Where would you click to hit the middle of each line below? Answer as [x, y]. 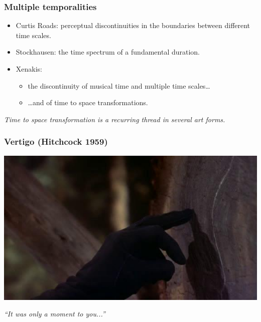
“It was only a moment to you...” [55, 314]
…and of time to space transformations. [88, 102]
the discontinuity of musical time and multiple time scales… [119, 85]
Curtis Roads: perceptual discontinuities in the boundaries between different [133, 25]
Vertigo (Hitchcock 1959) [56, 141]
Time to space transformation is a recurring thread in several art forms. [115, 119]
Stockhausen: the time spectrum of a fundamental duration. [108, 52]
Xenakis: [29, 69]
